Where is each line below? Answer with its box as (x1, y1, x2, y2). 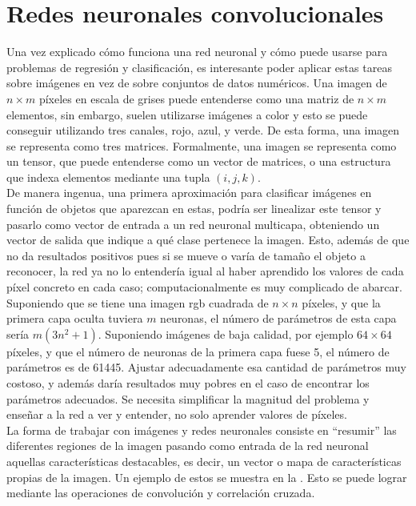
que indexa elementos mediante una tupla (6, 168, 210, 185)
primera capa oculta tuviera (6, 310, 143, 327)
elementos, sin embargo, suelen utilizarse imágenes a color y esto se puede (6, 106, 368, 122)
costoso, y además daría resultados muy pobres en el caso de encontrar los (6, 375, 370, 391)
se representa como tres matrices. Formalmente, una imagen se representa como (6, 137, 397, 154)
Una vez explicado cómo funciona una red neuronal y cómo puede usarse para (6, 43, 388, 60)
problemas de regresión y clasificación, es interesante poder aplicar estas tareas (6, 58, 392, 75)
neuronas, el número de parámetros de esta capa (160, 310, 397, 327)
